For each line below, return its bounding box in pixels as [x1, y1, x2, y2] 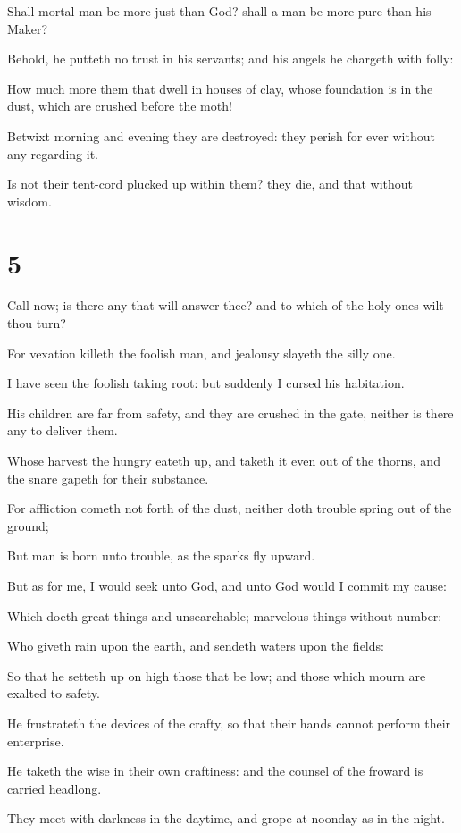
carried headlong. [7, 778, 102, 797]
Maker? [7, 19, 48, 38]
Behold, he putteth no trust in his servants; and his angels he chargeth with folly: [7, 49, 454, 68]
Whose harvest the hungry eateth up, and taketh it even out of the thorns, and [7, 451, 440, 470]
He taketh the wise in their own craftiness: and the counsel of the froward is [7, 761, 423, 780]
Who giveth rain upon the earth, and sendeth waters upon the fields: [7, 636, 384, 655]
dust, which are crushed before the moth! [7, 97, 232, 115]
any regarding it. [7, 144, 98, 163]
